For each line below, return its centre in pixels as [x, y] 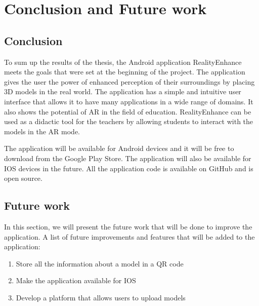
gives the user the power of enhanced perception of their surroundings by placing [129, 81]
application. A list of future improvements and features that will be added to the [129, 236]
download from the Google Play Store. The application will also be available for [128, 158]
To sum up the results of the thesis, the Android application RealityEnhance [123, 62]
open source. [23, 178]
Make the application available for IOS [76, 280]
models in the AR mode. [42, 131]
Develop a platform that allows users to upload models [101, 297]
